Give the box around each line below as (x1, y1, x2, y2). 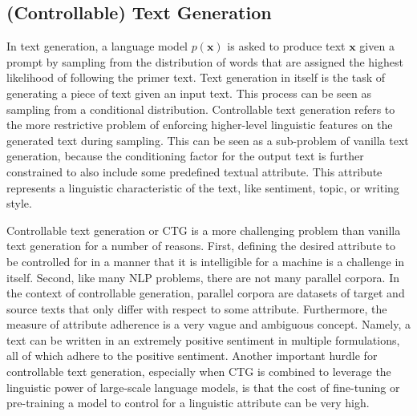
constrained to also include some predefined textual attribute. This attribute (6, 163, 383, 180)
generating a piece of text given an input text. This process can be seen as (6, 84, 372, 101)
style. (6, 195, 32, 212)
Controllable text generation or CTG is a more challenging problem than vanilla (6, 221, 401, 238)
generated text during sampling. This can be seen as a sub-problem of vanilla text (6, 131, 409, 148)
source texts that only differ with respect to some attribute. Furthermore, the (6, 300, 387, 317)
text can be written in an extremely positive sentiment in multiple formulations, (6, 331, 400, 348)
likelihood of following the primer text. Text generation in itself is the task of (6, 69, 386, 86)
